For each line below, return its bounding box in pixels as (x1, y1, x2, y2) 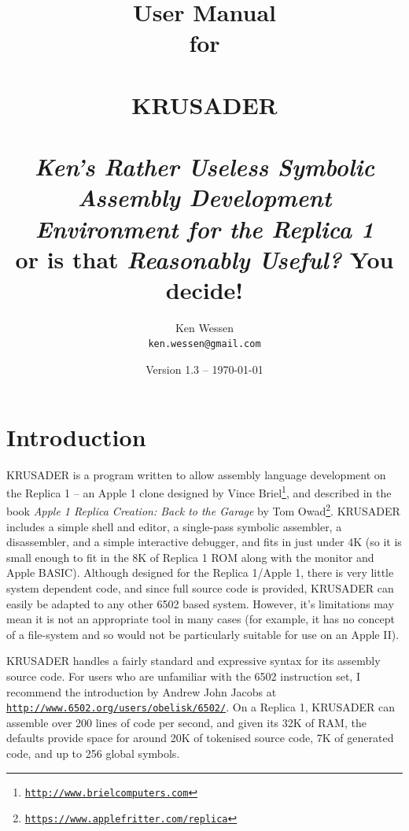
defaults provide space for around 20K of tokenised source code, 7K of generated (6, 729, 394, 746)
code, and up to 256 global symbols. (6, 745, 180, 762)
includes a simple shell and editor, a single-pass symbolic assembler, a (6, 518, 342, 534)
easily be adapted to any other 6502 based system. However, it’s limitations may (6, 595, 394, 611)
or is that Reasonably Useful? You (15, 242, 394, 275)
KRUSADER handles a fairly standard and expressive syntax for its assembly (6, 652, 381, 669)
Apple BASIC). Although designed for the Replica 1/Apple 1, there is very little (6, 564, 394, 581)
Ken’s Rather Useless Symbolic (34, 150, 375, 183)
